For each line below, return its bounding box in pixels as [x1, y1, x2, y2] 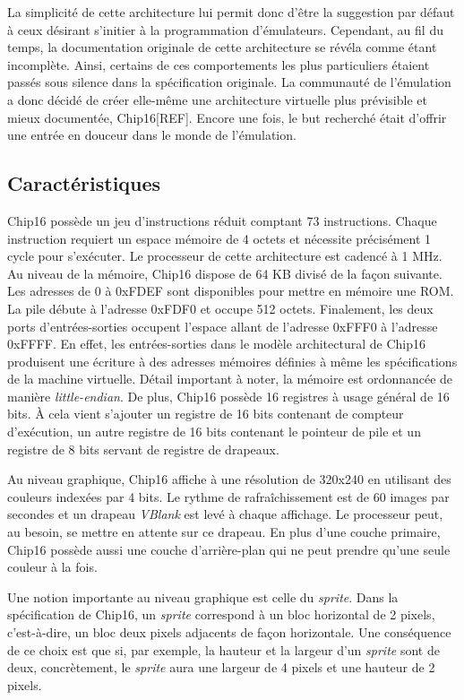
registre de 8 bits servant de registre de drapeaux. [7, 439, 279, 458]
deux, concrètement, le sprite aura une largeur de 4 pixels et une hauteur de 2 [7, 658, 435, 677]
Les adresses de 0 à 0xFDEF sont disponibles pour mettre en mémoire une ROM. [7, 281, 454, 300]
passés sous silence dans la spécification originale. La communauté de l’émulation [7, 73, 451, 91]
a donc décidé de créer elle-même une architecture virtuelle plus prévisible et [7, 90, 427, 108]
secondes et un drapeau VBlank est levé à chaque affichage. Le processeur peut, [7, 505, 443, 523]
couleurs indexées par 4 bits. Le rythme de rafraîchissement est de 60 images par [7, 487, 450, 506]
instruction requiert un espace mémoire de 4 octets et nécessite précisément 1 [7, 229, 432, 247]
